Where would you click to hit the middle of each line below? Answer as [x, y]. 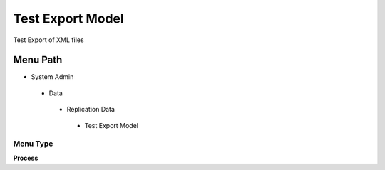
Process [26, 158]
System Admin [52, 77]
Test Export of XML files [49, 40]
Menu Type [33, 144]
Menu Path [38, 60]
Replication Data [91, 110]
